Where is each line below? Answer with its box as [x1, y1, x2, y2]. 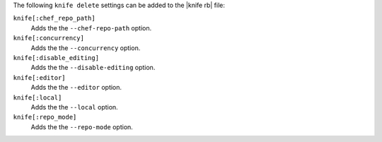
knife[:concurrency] [13, 34, 85, 42]
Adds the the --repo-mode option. [30, 122, 134, 131]
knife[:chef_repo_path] [13, 14, 95, 23]
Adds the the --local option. [30, 102, 118, 111]
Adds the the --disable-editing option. [30, 64, 156, 72]
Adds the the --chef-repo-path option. [30, 23, 152, 32]
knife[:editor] [13, 73, 66, 81]
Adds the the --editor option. [30, 83, 122, 92]
